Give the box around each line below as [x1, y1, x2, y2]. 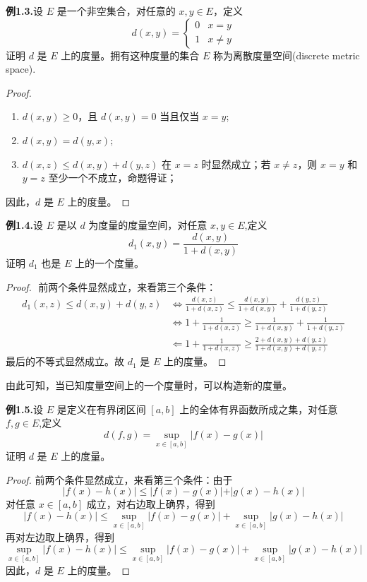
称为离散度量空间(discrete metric [212, 47, 360, 62]
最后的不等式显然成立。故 [6, 354, 124, 369]
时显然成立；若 [201, 156, 271, 171]
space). [6, 61, 36, 76]
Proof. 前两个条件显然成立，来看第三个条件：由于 [6, 472, 233, 487]
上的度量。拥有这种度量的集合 [61, 47, 200, 62]
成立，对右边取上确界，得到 [86, 497, 215, 511]
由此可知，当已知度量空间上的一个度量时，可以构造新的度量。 [6, 377, 292, 392]
